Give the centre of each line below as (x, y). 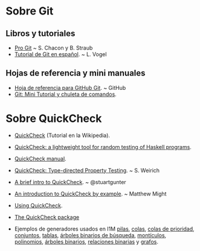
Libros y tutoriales (40, 33)
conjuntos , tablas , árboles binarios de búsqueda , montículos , (90, 235)
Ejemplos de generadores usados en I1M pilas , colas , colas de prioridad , (104, 229)
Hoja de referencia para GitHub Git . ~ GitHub (70, 87)
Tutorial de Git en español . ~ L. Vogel (60, 54)
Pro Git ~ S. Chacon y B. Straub (53, 48)
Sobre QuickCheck (54, 118)
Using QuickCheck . (38, 205)
